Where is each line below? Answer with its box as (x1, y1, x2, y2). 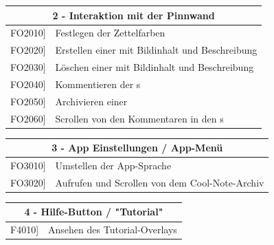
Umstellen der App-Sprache (55, 158, 172, 172)
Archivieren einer (55, 94, 128, 108)
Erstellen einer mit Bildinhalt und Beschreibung (55, 43, 258, 57)
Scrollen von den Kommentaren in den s (55, 111, 224, 125)
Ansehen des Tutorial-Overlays (48, 222, 177, 237)
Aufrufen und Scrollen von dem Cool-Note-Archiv (55, 175, 264, 189)
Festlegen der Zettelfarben (55, 25, 165, 40)
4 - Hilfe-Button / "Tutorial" (24, 204, 163, 219)
